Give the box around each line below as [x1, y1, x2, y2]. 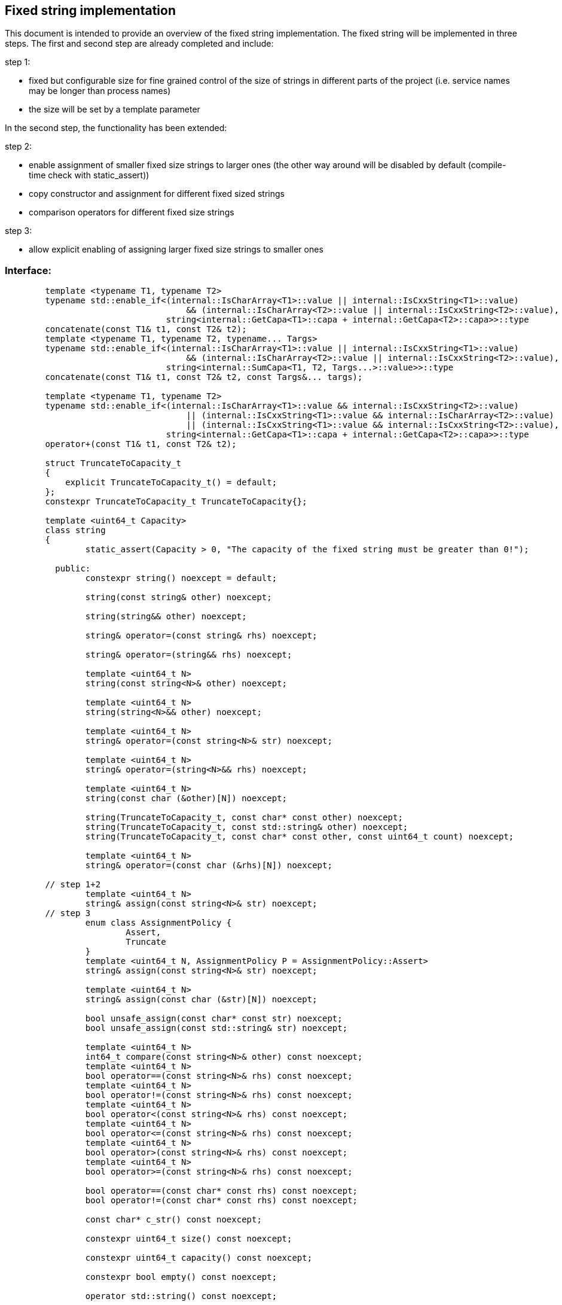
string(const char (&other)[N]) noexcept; [85, 793, 288, 804]
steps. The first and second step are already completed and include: [5, 38, 274, 49]
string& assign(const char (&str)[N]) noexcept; [85, 994, 317, 1005]
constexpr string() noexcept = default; [85, 573, 277, 583]
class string [45, 525, 106, 536]
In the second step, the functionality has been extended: [5, 123, 227, 133]
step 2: [5, 141, 32, 152]
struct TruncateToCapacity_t [45, 458, 182, 469]
